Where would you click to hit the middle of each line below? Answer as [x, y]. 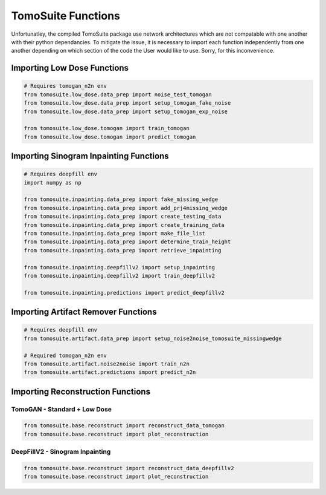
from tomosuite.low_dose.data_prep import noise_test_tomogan [118, 94]
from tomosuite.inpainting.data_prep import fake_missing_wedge [121, 199]
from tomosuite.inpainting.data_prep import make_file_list [115, 233]
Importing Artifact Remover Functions [84, 312]
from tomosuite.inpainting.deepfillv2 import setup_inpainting [120, 267]
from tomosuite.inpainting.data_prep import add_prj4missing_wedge [126, 208]
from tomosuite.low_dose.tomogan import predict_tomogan [110, 137]
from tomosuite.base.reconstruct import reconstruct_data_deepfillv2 [129, 468]
